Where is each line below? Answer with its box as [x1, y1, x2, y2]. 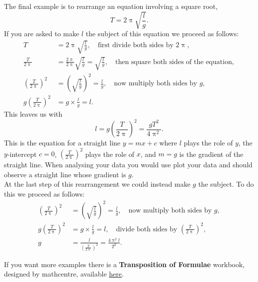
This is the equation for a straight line [4, 138, 121, 148]
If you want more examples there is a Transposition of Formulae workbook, [4, 259, 245, 269]
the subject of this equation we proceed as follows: [86, 28, 239, 39]
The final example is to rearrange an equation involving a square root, [4, 1, 218, 11]
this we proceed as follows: [4, 188, 85, 199]
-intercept [7, 148, 37, 159]
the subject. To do [198, 179, 254, 189]
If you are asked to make [4, 28, 79, 39]
